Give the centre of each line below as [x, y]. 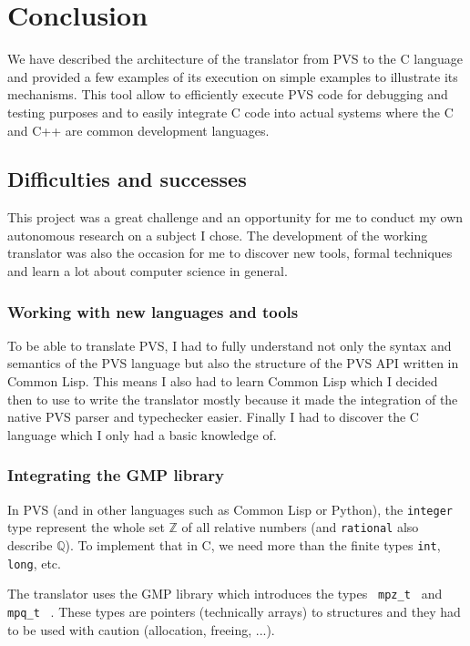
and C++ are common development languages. [138, 130]
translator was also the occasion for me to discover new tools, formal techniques [230, 253]
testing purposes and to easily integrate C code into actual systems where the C [230, 112]
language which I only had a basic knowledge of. [142, 434]
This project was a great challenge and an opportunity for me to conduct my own [235, 217]
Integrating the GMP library [116, 475]
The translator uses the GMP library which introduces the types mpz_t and [225, 594]
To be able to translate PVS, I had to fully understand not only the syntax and [230, 345]
